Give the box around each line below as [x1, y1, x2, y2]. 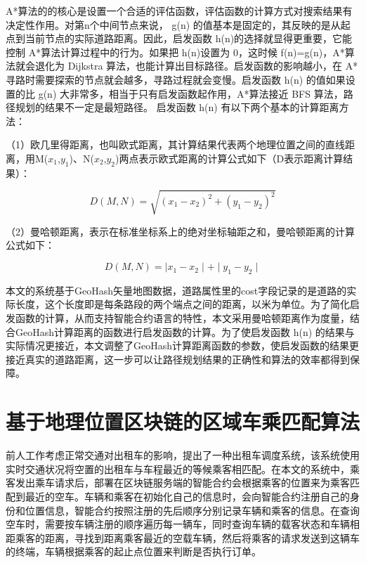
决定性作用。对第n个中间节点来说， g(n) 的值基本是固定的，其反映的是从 [6, 17, 341, 32]
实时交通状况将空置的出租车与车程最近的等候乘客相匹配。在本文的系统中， [6, 461, 350, 476]
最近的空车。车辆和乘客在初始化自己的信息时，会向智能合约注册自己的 [25, 488, 350, 503]
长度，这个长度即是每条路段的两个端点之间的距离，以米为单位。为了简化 [15, 297, 350, 311]
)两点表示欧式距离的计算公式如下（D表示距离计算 [115, 150, 344, 165]
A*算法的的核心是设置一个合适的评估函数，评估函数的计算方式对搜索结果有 [6, 4, 353, 18]
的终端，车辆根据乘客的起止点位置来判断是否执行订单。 [6, 544, 261, 559]
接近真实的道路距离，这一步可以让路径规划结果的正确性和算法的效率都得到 [6, 351, 350, 366]
